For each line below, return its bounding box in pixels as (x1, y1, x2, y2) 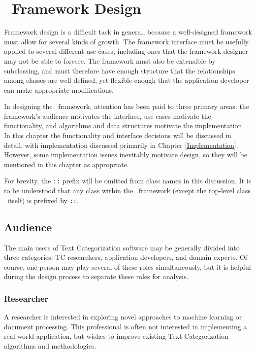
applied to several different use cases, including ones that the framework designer (4, 46, 248, 56)
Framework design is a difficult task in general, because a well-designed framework (4, 27, 252, 37)
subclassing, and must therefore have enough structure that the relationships (4, 65, 235, 75)
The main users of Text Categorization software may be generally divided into (4, 242, 240, 252)
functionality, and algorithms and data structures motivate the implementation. (4, 120, 244, 131)
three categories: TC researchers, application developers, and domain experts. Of (4, 252, 248, 262)
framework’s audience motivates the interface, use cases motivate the (4, 110, 211, 121)
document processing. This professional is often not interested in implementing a (4, 321, 247, 331)
